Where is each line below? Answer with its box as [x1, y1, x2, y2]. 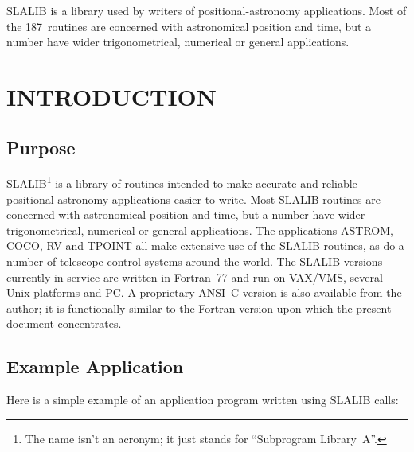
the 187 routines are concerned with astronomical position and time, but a [6, 18, 372, 34]
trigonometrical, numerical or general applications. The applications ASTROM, [6, 221, 393, 238]
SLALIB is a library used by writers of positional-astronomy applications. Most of [6, 2, 407, 18]
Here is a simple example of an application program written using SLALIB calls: [6, 392, 399, 408]
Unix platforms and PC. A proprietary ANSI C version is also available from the [6, 284, 402, 301]
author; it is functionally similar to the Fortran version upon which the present [6, 299, 392, 316]
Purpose [6, 134, 76, 159]
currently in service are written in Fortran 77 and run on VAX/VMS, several [6, 268, 383, 285]
